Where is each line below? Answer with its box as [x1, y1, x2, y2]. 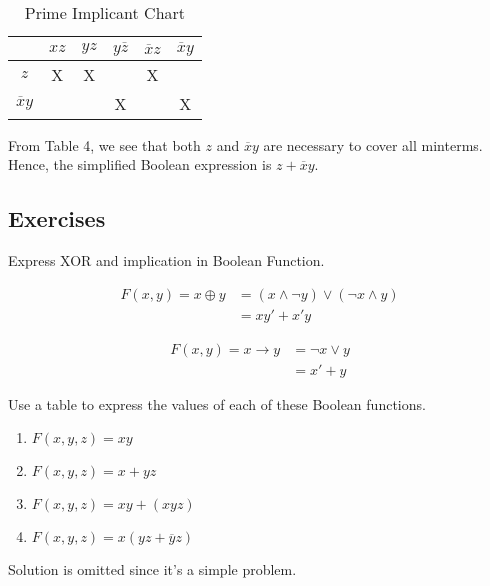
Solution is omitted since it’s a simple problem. [8, 559, 297, 580]
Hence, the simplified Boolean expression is [8, 154, 272, 175]
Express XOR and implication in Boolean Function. [8, 249, 325, 270]
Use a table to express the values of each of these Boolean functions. [8, 393, 426, 414]
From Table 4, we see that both [8, 134, 201, 155]
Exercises [8, 203, 106, 234]
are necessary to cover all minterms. [263, 134, 483, 155]
